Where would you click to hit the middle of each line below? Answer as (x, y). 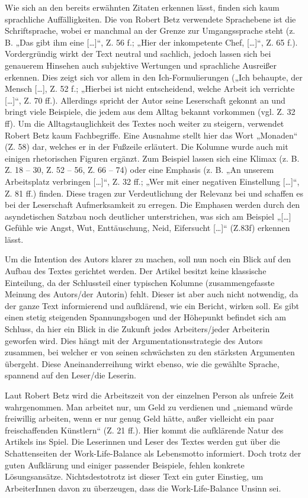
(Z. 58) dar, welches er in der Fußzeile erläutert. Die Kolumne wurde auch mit (147, 147)
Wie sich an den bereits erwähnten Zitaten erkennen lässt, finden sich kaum (142, 7)
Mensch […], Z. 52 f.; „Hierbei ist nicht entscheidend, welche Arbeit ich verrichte (150, 89)
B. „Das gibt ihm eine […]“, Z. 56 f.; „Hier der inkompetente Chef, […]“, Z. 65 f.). (151, 42)
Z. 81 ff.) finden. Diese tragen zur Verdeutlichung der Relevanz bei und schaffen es (154, 193)
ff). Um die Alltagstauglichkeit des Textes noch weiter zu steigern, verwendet (145, 123)
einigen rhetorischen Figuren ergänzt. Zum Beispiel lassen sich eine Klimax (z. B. (152, 158)
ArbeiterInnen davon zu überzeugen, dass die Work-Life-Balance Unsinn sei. (143, 488)
